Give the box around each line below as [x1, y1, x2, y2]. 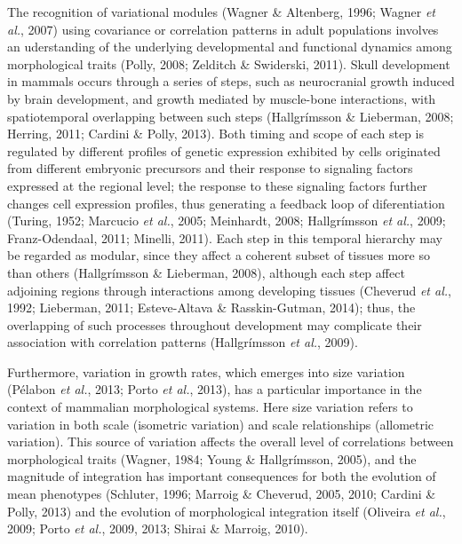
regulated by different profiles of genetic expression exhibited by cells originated [7, 141, 441, 160]
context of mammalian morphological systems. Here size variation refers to [7, 398, 413, 416]
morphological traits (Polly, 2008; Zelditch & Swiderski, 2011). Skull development [7, 54, 450, 73]
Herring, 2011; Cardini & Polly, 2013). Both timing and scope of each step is [7, 124, 424, 143]
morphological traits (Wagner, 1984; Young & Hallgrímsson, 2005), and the [7, 449, 417, 468]
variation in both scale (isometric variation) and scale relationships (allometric [7, 414, 434, 433]
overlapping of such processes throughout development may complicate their [7, 315, 422, 334]
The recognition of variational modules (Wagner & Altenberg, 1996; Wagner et [7, 3, 435, 20]
